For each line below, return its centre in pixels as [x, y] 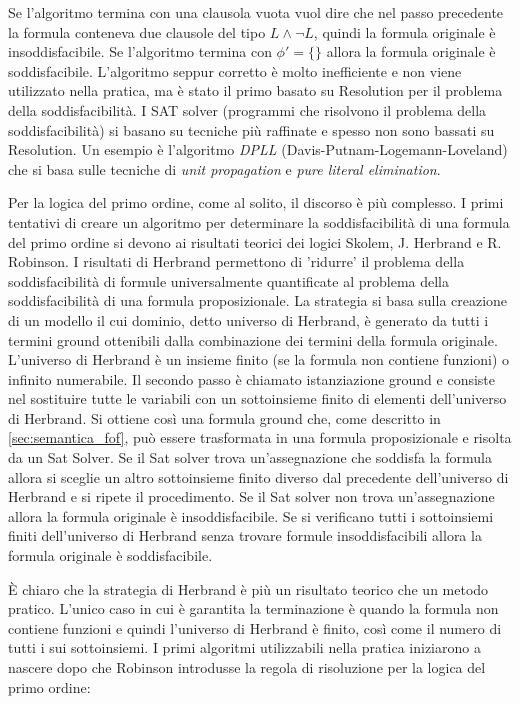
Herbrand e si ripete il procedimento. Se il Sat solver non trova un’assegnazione [251, 496]
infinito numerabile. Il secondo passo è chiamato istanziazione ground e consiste [252, 378]
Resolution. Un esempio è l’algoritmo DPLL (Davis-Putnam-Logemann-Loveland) [258, 149]
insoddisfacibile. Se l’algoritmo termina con [140, 51]
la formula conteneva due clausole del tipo [137, 31]
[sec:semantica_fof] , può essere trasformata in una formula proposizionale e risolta [260, 437]
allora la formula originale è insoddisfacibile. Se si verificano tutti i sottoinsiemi [251, 515]
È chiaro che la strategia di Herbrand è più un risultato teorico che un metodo [248, 588]
